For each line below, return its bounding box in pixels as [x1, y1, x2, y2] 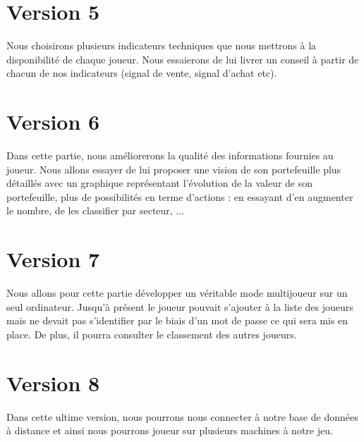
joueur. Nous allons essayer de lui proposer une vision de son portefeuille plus [6, 161, 341, 176]
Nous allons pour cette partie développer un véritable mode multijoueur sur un [6, 286, 348, 300]
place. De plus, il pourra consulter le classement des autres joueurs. [6, 326, 297, 341]
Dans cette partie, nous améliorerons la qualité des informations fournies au [6, 148, 334, 163]
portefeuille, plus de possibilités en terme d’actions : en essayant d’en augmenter [6, 189, 353, 204]
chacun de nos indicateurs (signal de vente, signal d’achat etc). [6, 66, 277, 80]
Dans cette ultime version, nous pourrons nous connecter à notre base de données [6, 409, 358, 424]
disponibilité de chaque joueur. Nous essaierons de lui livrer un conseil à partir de [6, 51, 359, 66]
